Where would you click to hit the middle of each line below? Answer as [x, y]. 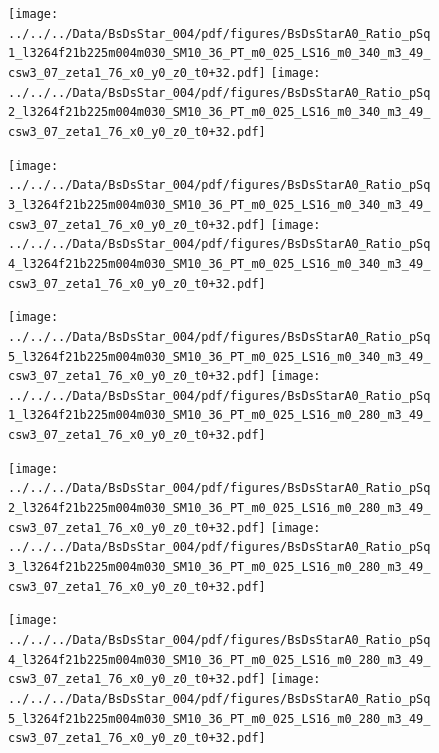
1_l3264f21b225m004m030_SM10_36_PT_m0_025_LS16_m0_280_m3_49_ [219, 415]
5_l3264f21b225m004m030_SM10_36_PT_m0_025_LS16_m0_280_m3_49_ [219, 718]
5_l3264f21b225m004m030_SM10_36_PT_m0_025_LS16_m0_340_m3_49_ [219, 356]
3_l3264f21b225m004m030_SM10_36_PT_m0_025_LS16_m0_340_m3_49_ [219, 204]
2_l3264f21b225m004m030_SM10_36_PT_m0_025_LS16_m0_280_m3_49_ [219, 508]
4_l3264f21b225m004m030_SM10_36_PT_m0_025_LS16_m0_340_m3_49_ [219, 263]
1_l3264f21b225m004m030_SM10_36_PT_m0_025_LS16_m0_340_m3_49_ [219, 53]
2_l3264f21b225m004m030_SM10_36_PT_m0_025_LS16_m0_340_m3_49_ [219, 112]
